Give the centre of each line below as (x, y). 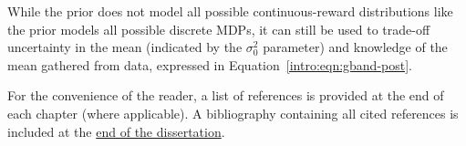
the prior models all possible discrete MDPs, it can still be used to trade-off (219, 29)
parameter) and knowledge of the (355, 47)
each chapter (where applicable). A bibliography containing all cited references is (233, 113)
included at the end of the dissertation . (116, 131)
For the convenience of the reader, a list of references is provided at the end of (226, 95)
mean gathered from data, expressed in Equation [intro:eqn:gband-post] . (210, 64)
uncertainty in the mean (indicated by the (125, 47)
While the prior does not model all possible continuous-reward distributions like (230, 11)
